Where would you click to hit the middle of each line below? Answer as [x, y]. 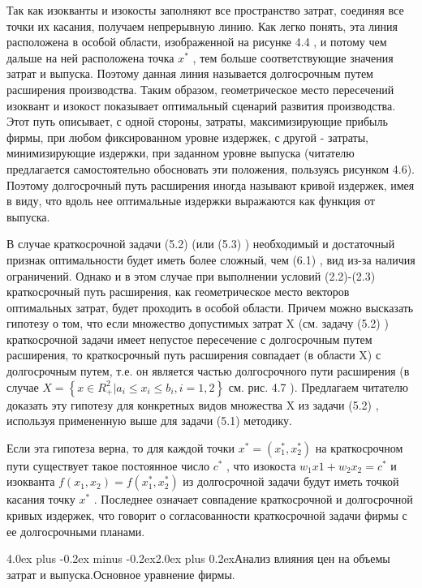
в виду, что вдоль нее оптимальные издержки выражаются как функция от [191, 201]
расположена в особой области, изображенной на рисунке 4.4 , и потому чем [197, 42]
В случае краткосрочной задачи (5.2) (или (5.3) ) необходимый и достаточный [201, 244]
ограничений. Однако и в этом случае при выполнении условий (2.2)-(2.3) [191, 275]
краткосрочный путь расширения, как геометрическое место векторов [178, 292]
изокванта [31, 481]
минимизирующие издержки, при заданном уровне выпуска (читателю [181, 153]
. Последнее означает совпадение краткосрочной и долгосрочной [253, 499]
